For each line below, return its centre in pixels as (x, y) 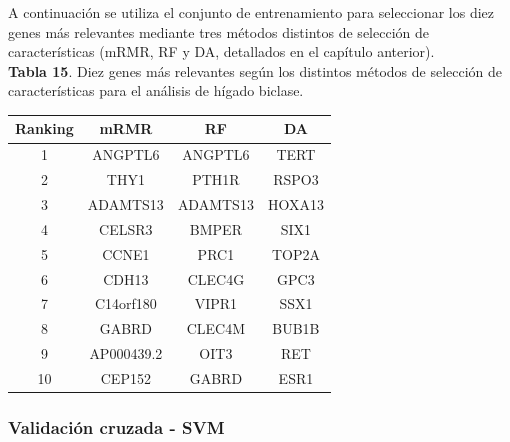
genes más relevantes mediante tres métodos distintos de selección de (218, 31)
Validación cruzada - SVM (116, 426)
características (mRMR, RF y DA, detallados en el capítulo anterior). (221, 51)
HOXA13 (295, 204)
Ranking (44, 128)
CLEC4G (216, 278)
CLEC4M (216, 328)
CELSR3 (126, 228)
